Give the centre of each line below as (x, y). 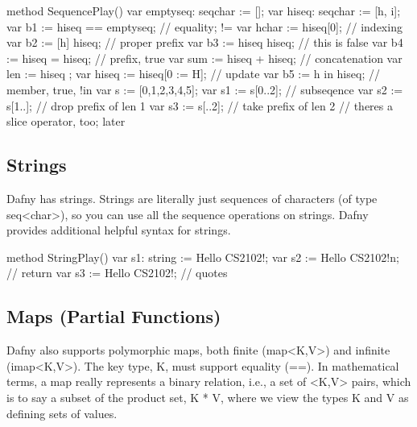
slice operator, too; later (66, 121)
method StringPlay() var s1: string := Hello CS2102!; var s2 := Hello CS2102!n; (203, 257)
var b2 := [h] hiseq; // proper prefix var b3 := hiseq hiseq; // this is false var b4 (205, 42)
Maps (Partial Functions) (114, 316)
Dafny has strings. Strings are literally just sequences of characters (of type (192, 198)
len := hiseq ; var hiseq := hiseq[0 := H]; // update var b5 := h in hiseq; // (193, 74)
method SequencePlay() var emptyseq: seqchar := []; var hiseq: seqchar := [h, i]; (204, 10)
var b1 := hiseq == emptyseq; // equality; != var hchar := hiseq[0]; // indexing (204, 26)
